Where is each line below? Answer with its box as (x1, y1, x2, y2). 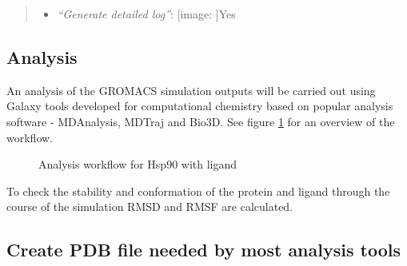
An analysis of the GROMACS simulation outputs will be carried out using (6, 81, 376, 98)
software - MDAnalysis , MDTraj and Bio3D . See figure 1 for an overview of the (6, 113, 395, 129)
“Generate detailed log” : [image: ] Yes (57, 6, 236, 22)
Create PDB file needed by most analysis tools (6, 237, 401, 262)
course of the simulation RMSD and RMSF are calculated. (6, 198, 293, 215)
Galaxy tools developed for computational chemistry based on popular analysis (6, 97, 393, 114)
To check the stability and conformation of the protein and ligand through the (6, 182, 390, 199)
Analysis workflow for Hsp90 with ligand (38, 156, 237, 173)
